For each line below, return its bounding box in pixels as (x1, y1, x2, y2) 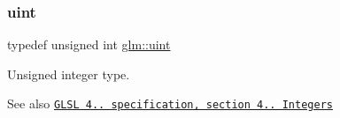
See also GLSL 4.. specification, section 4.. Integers (7, 94, 333, 113)
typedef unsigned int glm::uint (7, 35, 171, 54)
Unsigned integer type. (7, 64, 130, 83)
